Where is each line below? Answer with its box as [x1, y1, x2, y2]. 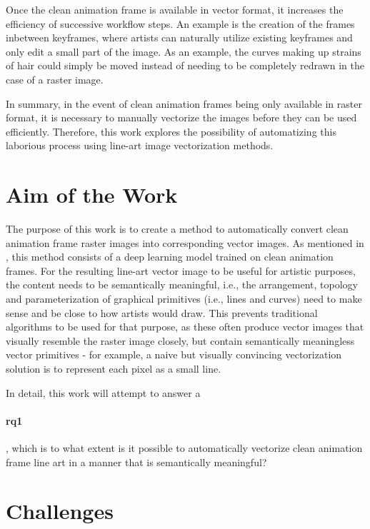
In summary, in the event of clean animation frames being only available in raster [6, 96, 362, 111]
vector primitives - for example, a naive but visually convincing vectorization [6, 347, 342, 362]
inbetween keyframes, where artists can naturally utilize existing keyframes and [6, 30, 353, 45]
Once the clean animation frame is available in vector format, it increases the [6, 2, 344, 16]
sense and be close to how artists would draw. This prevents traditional [6, 305, 318, 320]
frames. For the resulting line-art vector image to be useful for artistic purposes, [6, 263, 356, 278]
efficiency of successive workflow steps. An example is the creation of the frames [6, 16, 355, 31]
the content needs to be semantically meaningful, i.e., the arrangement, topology [6, 277, 358, 292]
